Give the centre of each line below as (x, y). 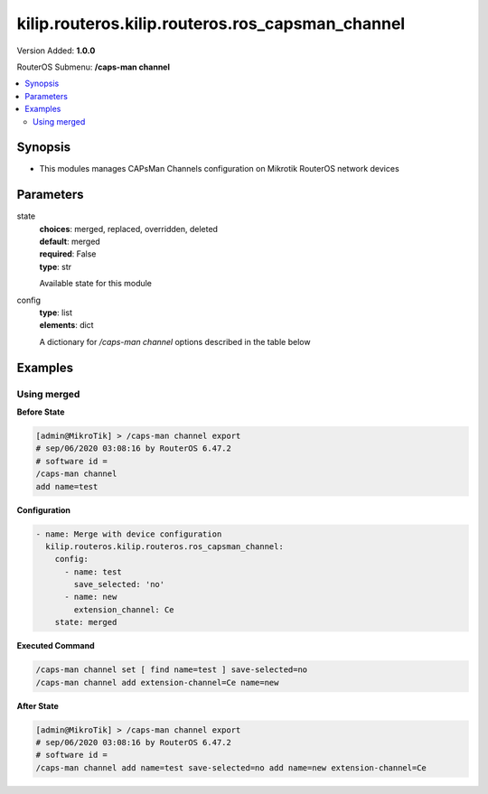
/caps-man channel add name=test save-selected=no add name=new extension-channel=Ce (231, 767)
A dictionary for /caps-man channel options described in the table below (175, 341)
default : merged (70, 242)
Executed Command (56, 646)
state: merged (86, 622)
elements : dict (66, 325)
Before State (41, 412)
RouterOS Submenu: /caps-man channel (94, 67)
